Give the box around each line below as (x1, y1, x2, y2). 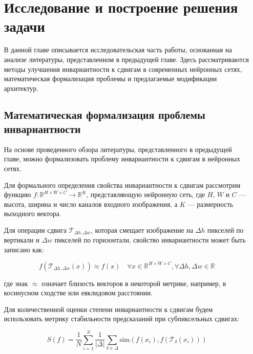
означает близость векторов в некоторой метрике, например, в (41, 278, 226, 288)
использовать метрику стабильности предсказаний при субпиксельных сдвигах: (4, 313, 239, 324)
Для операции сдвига (4, 225, 67, 235)
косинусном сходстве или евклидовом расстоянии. (4, 288, 153, 298)
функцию (4, 189, 31, 199)
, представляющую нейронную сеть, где (86, 189, 205, 199)
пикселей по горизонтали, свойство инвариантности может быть (54, 235, 246, 245)
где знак (4, 278, 28, 288)
